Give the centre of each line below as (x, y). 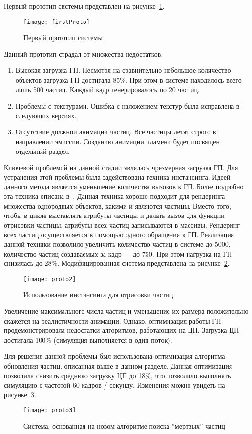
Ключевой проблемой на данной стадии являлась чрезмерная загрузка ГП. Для (121, 167)
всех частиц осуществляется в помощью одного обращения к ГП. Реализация (119, 234)
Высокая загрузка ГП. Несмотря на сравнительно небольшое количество (123, 70)
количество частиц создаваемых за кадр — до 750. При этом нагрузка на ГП (118, 253)
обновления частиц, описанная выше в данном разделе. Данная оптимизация (118, 365)
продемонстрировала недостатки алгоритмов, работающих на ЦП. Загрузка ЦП (122, 330)
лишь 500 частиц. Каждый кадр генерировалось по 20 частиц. (107, 89)
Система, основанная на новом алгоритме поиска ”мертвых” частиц (124, 425)
